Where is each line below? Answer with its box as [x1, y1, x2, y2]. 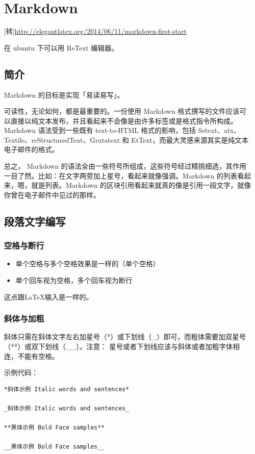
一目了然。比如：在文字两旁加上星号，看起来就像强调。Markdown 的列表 [4, 170, 237, 180]
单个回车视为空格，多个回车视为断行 [15, 275, 132, 285]
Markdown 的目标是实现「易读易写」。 [4, 89, 124, 100]
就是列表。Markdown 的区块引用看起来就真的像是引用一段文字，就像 [31, 180, 251, 190]
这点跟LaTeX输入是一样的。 [4, 291, 93, 302]
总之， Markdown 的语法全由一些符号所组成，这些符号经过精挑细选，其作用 [4, 161, 247, 171]
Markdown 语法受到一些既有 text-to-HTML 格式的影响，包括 [4, 125, 196, 135]
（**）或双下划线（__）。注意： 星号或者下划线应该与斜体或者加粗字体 [4, 341, 233, 352]
